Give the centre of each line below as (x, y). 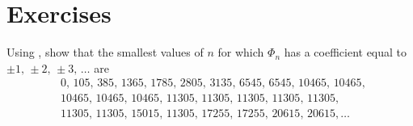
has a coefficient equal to (346, 52)
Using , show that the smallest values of (105, 52)
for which (241, 52)
